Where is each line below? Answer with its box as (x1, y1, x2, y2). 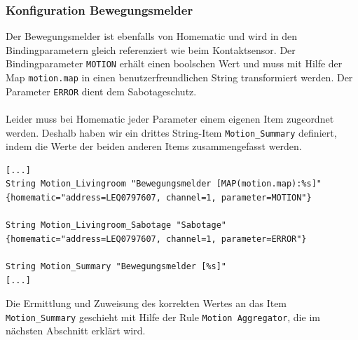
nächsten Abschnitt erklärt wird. (6, 323, 146, 338)
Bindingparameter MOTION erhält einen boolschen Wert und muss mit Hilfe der (6, 56, 343, 71)
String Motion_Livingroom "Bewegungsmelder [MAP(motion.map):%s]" (6, 179, 322, 189)
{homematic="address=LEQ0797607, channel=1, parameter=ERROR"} (6, 233, 307, 244)
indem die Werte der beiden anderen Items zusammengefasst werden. (6, 139, 302, 154)
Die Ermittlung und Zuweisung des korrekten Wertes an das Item (6, 296, 287, 311)
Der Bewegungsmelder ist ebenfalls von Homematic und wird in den (6, 29, 298, 43)
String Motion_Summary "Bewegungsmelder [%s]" (6, 261, 226, 271)
